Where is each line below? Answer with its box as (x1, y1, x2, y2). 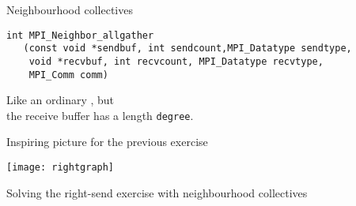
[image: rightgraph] (6, 162, 115, 174)
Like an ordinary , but (6, 92, 115, 108)
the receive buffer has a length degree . (6, 107, 194, 123)
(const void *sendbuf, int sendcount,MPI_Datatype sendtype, (23, 43, 352, 54)
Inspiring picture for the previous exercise (6, 133, 208, 150)
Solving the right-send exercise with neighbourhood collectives (6, 184, 308, 200)
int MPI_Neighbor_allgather (6, 29, 154, 41)
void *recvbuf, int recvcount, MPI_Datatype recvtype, (28, 55, 324, 67)
